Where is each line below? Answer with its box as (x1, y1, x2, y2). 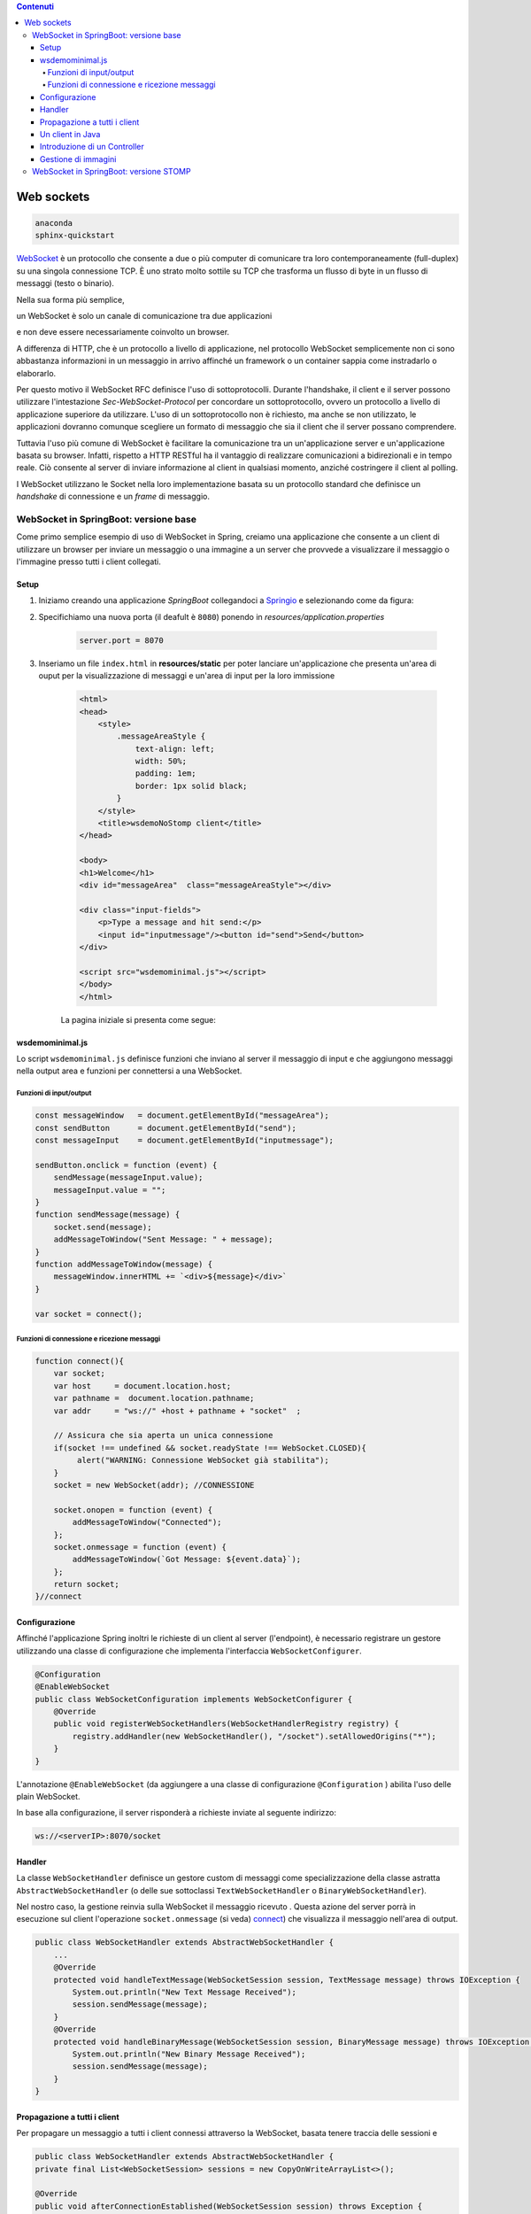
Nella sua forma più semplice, (16, 294, 126, 305)
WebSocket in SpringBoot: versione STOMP (32, 166, 191, 177)
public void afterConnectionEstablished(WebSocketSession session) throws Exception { (35, 2201, 423, 2211)
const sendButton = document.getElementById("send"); (35, 1123, 296, 1133)
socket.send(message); (53, 1222, 152, 1232)
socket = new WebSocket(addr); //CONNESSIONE (53, 1480, 255, 1490)
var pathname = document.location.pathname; (53, 1393, 255, 1404)
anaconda (35, 218, 73, 228)
